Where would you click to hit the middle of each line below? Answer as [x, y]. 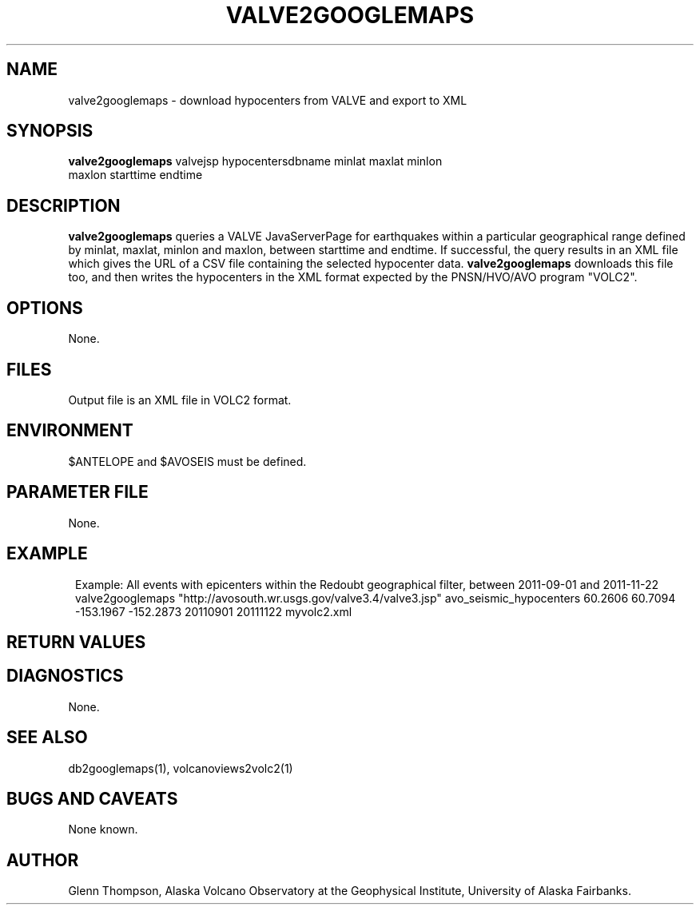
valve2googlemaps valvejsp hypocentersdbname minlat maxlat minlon [255, 161]
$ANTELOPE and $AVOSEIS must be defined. [187, 461]
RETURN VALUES [76, 642]
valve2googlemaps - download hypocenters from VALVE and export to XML [268, 100]
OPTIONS [45, 308]
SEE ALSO [47, 738]
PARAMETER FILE [78, 492]
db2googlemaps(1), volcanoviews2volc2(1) [181, 768]
